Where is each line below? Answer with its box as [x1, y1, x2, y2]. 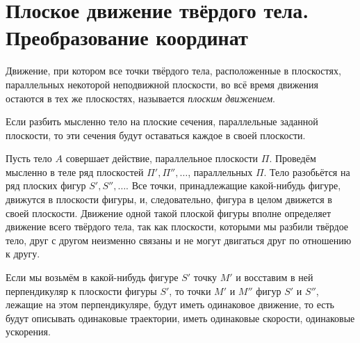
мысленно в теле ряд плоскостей [6, 164, 144, 179]
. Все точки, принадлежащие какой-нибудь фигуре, [126, 178, 341, 193]
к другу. [6, 246, 40, 261]
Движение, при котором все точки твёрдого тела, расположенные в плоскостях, [6, 63, 341, 78]
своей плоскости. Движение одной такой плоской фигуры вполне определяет [6, 205, 332, 220]
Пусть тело [6, 151, 52, 166]
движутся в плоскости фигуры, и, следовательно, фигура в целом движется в [6, 192, 332, 207]
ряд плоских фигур [6, 178, 86, 193]
